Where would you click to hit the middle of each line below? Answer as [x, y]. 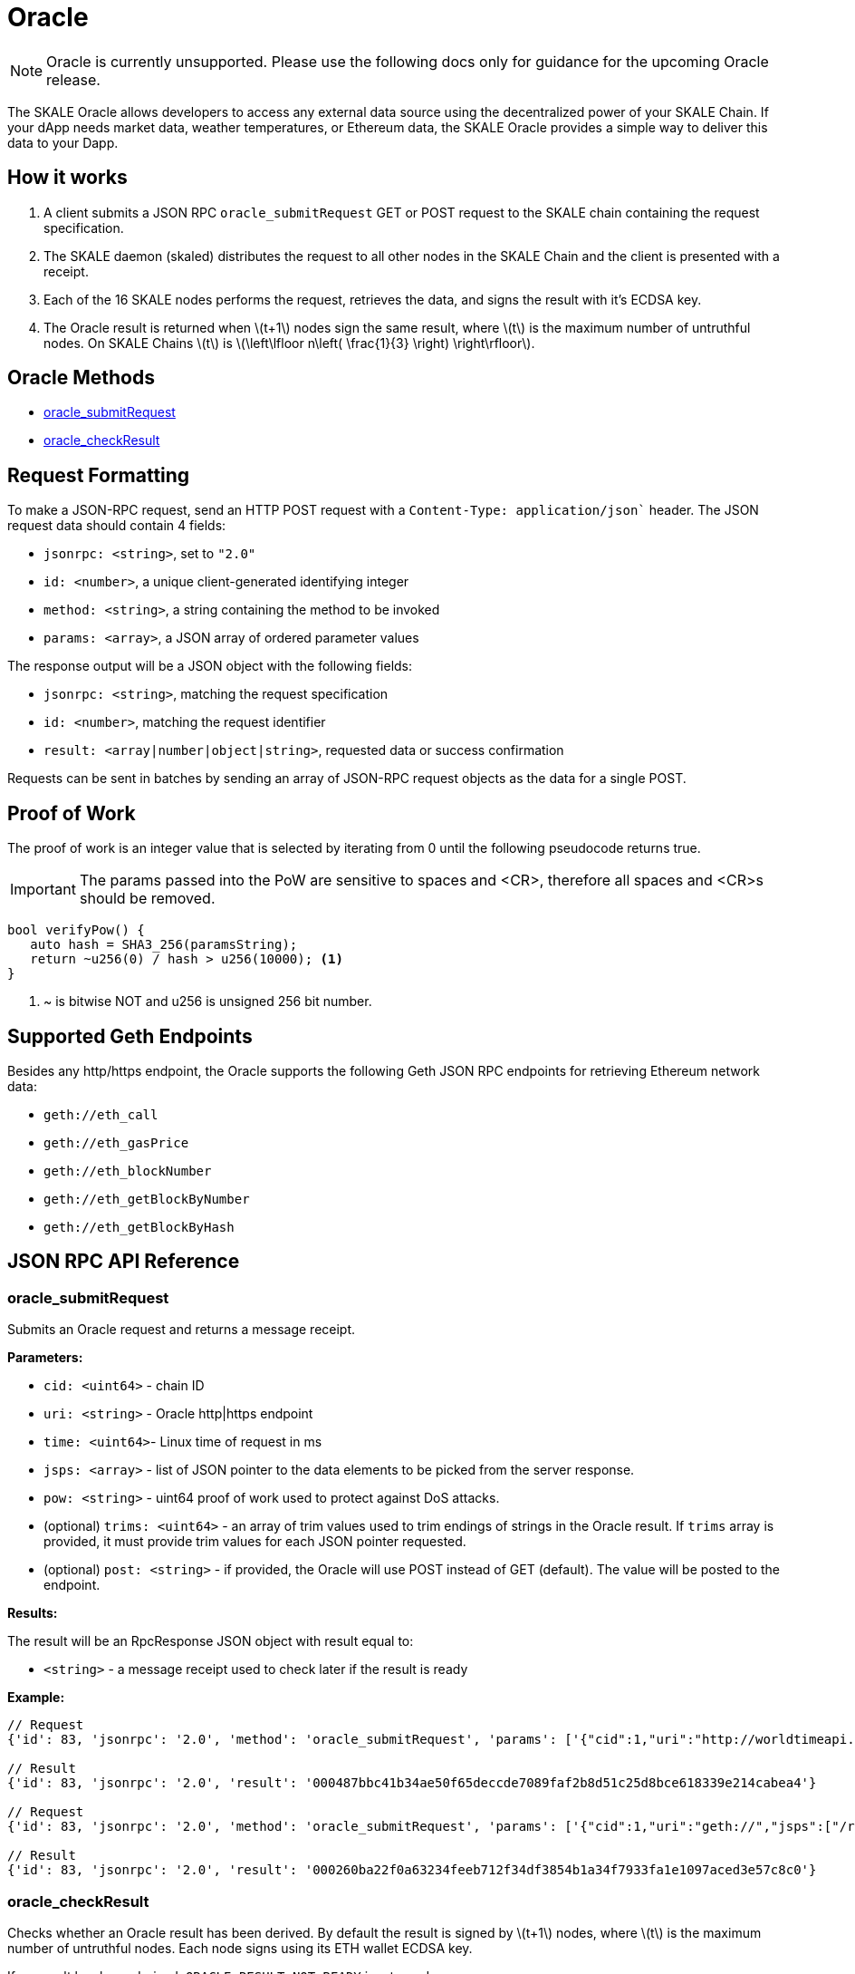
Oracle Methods [81, 378]
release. [73, 79]
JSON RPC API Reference [124, 1262]
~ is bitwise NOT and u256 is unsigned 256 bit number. [208, 1002]
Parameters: [45, 1358]
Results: [33, 1613]
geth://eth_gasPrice [116, 1142]
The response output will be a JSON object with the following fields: [210, 666]
